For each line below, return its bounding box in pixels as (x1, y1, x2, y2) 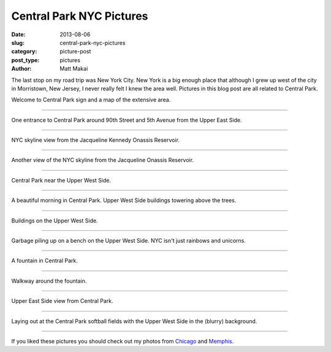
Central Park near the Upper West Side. (11, 176, 112, 184)
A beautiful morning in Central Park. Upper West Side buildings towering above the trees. (11, 197, 237, 204)
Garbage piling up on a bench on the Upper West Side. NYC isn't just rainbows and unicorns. (11, 237, 246, 244)
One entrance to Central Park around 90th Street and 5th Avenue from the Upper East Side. (11, 116, 242, 123)
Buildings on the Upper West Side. (11, 217, 98, 224)
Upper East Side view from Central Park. (11, 297, 113, 305)
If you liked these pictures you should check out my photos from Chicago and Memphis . (11, 337, 234, 345)
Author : (11, 65, 32, 72)
